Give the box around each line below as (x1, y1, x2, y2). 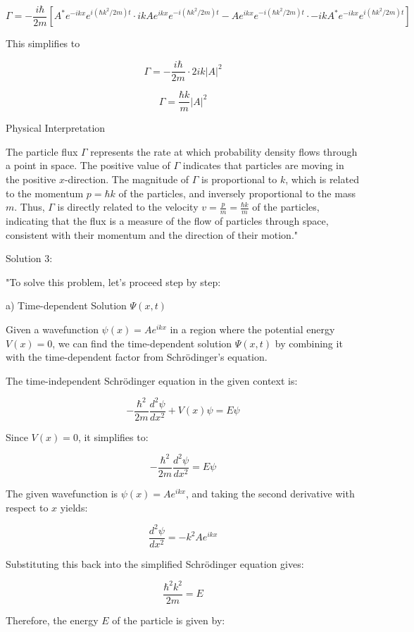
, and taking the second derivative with (185, 486, 355, 501)
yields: (60, 500, 88, 514)
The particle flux (6, 144, 78, 159)
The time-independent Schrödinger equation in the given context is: (6, 373, 298, 388)
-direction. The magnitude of (64, 171, 189, 186)
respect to (6, 500, 49, 514)
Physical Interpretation (6, 120, 106, 135)
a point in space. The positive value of (6, 158, 170, 173)
